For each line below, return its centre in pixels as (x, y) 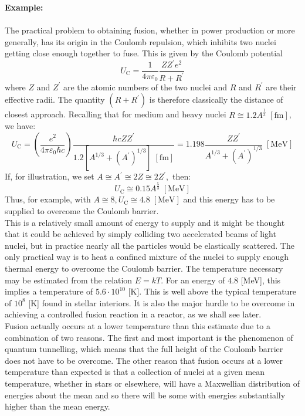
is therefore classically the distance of (216, 99)
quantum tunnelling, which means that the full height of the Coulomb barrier (144, 349)
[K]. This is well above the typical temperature (212, 291)
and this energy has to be (229, 199)
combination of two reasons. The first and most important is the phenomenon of (149, 337)
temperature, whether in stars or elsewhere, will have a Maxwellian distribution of (152, 383)
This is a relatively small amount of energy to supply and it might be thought (145, 222)
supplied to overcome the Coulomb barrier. (82, 211)
